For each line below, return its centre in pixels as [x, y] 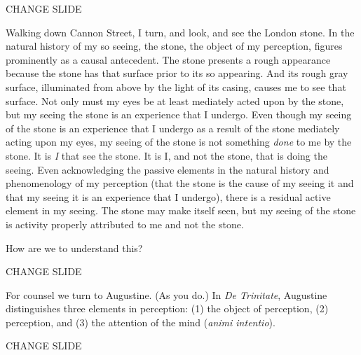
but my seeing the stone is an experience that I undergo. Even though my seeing [179, 114]
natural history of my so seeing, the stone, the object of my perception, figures [174, 46]
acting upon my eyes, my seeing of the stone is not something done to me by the [179, 142]
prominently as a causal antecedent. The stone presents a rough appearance [168, 59]
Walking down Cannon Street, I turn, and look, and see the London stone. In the [180, 32]
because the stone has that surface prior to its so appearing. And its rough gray [177, 73]
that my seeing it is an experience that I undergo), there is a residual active [168, 196]
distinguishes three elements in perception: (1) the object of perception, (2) [167, 308]
